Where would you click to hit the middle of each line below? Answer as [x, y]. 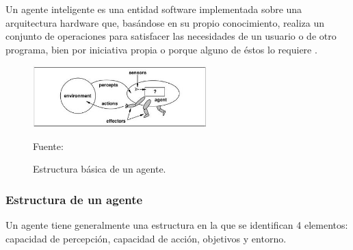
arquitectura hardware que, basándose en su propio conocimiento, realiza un [165, 22]
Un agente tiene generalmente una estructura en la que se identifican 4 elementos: [177, 225]
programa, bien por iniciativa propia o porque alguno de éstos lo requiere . [161, 49]
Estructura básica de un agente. [100, 169]
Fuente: [48, 146]
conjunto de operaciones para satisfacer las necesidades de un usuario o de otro [171, 36]
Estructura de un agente [74, 199]
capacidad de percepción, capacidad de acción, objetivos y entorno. [146, 238]
